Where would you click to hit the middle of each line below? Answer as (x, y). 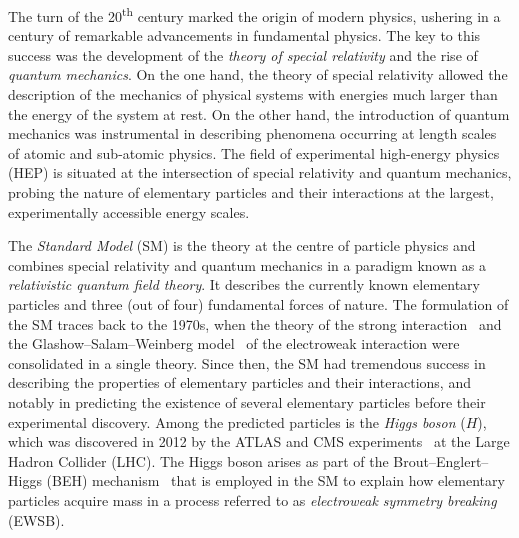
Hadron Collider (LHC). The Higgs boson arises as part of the (198, 460)
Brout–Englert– (441, 460)
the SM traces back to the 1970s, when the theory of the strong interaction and (255, 323)
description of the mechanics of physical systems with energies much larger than (253, 94)
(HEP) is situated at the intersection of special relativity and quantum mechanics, (260, 172)
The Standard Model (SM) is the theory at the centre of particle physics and (242, 245)
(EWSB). (36, 519)
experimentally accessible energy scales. (129, 211)
